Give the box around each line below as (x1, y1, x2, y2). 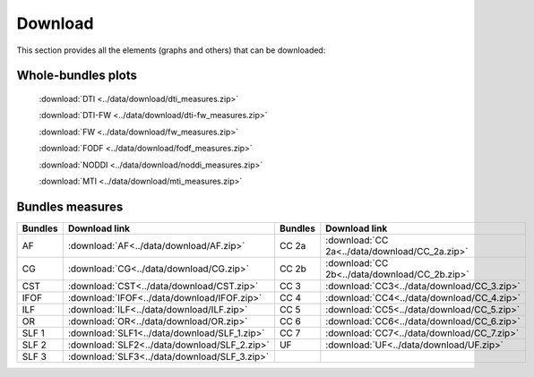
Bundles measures (16, 199, 124, 214)
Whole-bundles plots (16, 68, 138, 83)
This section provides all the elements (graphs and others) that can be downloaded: (16, 45, 326, 56)
